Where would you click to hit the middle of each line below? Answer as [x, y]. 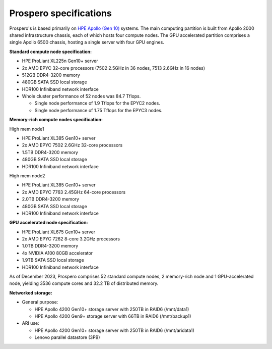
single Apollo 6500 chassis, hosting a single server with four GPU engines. [87, 42]
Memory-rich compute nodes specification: [56, 120]
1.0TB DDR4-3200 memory [50, 246]
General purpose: [40, 302]
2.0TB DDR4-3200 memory [50, 199]
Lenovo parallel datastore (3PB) [67, 337]
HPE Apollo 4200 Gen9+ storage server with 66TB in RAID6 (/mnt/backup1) [113, 316]
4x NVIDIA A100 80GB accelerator [57, 253]
